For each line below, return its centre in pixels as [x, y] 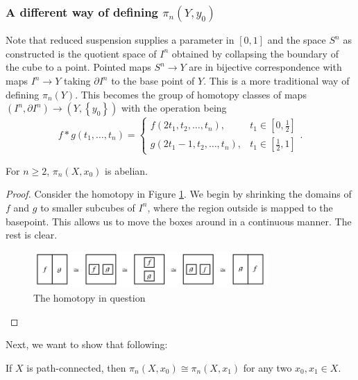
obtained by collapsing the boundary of [255, 53]
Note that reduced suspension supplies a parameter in [120, 40]
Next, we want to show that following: [87, 344]
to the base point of [153, 80]
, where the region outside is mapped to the [240, 207]
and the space [297, 40]
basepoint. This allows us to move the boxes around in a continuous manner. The [179, 221]
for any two [267, 367]
